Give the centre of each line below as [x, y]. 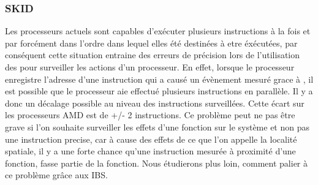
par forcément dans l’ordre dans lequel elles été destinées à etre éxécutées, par [151, 43]
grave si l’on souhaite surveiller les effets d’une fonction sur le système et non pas [157, 126]
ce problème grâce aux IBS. [56, 175]
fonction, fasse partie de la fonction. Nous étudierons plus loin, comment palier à [157, 163]
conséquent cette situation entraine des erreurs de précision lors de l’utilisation [153, 55]
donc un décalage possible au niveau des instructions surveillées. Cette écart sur [155, 103]
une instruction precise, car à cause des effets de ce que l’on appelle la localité [151, 139]
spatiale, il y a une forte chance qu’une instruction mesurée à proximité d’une [150, 151]
